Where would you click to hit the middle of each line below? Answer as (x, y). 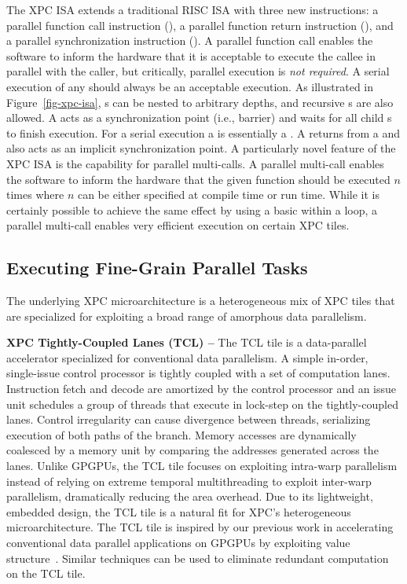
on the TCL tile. (46, 573)
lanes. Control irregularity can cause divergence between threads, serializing (189, 419)
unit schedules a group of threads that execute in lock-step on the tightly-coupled (202, 404)
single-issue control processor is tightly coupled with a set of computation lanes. (198, 373)
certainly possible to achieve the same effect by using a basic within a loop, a (192, 209)
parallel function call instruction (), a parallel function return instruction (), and (200, 25)
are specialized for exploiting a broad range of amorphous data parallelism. (187, 316)
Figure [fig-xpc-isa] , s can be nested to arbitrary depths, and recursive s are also (200, 102)
